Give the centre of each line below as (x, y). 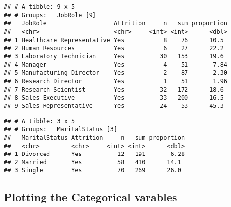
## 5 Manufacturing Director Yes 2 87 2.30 (116, 73)
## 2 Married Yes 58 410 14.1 (92, 162)
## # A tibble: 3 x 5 (40, 121)
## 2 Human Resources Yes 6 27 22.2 (114, 48)
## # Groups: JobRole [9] (50, 15)
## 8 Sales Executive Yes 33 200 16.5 (114, 98)
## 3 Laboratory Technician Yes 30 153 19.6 (114, 56)
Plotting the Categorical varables (91, 196)
